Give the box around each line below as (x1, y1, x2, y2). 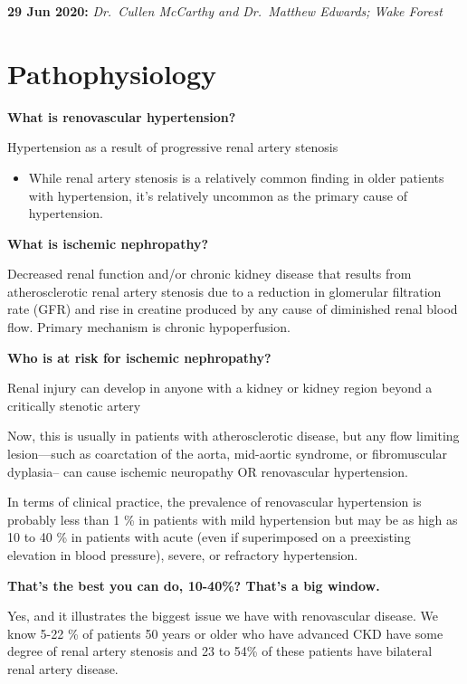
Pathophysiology (7, 54, 217, 91)
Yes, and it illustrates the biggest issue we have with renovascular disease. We (7, 606, 438, 625)
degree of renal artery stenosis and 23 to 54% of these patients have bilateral (7, 641, 433, 660)
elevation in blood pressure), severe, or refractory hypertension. (7, 546, 358, 564)
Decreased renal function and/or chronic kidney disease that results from (7, 264, 412, 283)
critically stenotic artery (7, 395, 141, 414)
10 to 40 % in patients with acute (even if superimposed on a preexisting (7, 527, 411, 546)
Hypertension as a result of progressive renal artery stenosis (7, 138, 338, 157)
